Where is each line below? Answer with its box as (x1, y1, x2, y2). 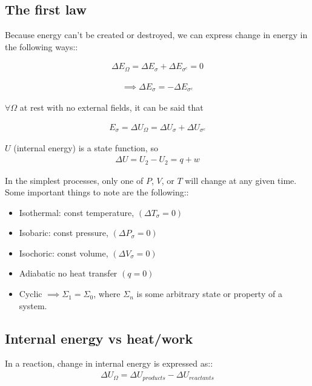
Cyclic (19, 287, 42, 300)
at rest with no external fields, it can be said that (19, 101, 204, 114)
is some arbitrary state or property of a (136, 287, 282, 300)
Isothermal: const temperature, (19, 206, 134, 218)
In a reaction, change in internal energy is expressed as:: (5, 357, 213, 370)
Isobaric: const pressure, (19, 226, 108, 239)
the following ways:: (5, 40, 78, 53)
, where (93, 287, 121, 300)
